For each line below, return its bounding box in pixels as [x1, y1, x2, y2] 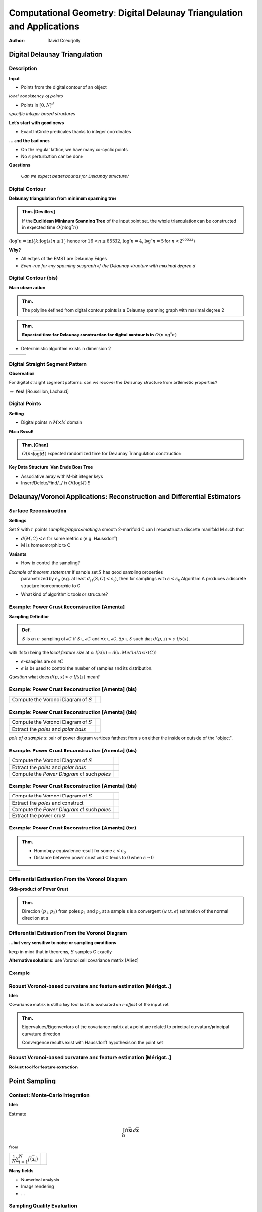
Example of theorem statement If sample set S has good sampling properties [9, 569, 163, 574]
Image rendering [21, 1183, 54, 1190]
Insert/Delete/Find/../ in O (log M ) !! [21, 480, 91, 486]
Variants [9, 551, 27, 557]
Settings [9, 518, 27, 524]
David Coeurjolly [47, 38, 81, 44]
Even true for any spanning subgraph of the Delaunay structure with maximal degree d [21, 262, 196, 269]
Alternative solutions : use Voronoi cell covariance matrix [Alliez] [9, 957, 139, 963]
